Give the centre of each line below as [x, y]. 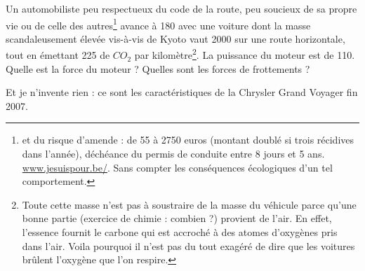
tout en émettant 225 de [58, 55]
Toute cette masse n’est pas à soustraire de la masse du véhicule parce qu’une [189, 204]
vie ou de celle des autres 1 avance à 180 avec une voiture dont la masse [158, 24]
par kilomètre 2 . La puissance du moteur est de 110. [245, 54]
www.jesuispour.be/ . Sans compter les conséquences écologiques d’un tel [177, 167]
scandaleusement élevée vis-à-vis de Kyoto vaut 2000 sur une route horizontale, [175, 38]
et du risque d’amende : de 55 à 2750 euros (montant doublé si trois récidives [188, 140]
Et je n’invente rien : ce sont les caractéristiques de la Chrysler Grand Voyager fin [182, 92]
